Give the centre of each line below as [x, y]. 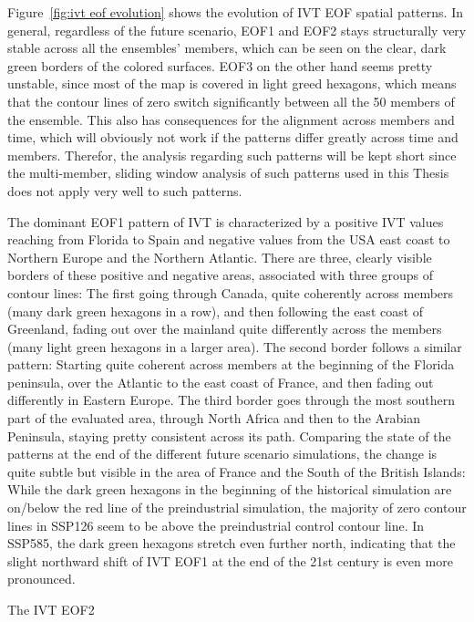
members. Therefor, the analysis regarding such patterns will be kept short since [232, 155]
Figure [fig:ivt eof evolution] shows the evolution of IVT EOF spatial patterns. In [235, 12]
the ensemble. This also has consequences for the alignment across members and [231, 119]
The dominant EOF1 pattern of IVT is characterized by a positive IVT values [226, 221]
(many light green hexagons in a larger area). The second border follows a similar [235, 346]
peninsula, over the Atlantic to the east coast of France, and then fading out [221, 382]
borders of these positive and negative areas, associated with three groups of [220, 275]
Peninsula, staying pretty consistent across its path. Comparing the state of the [229, 435]
